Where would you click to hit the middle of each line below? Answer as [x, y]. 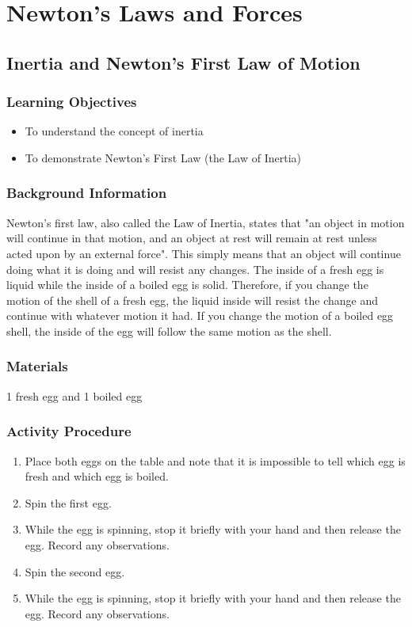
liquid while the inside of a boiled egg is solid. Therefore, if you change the [187, 285]
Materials [37, 366]
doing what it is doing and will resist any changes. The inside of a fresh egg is [195, 269]
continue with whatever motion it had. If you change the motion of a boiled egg [200, 315]
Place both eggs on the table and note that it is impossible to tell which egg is [215, 460]
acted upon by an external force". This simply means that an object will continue [204, 253]
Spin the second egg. [75, 571]
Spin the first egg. [68, 502]
